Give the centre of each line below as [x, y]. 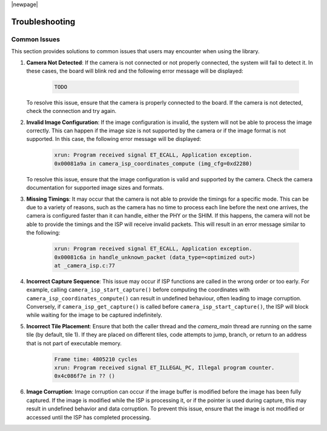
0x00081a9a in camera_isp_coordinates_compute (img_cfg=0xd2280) [153, 164]
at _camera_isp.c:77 [84, 265]
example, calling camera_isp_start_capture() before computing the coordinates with [138, 290]
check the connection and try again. [71, 111]
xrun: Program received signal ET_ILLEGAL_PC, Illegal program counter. [164, 368]
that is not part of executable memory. [74, 343]
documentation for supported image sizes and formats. [95, 188]
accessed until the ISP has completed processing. [89, 417]
